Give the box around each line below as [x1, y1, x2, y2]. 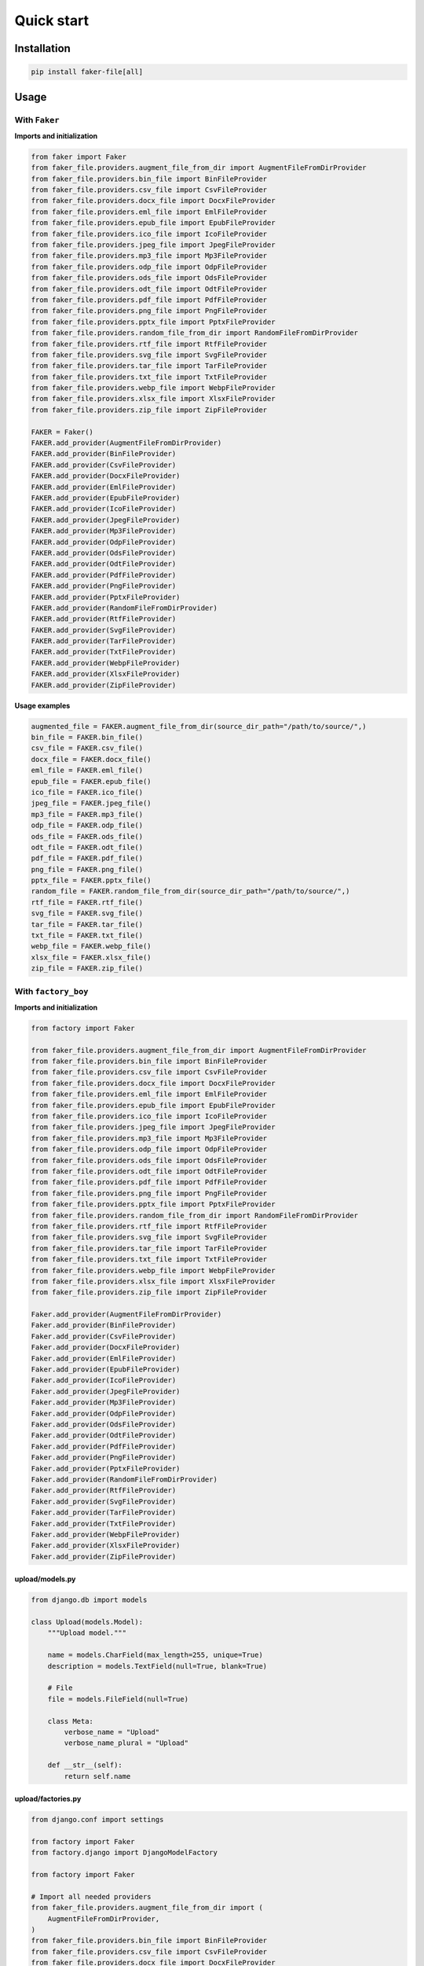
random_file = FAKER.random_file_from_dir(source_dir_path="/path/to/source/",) [31, 887, 350, 896]
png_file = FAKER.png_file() [31, 865, 144, 874]
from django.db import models [31, 1596, 148, 1604]
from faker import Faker [31, 152, 127, 161]
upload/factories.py [14, 1794, 82, 1804]
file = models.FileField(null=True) [47, 1695, 188, 1703]
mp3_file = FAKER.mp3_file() [31, 810, 144, 819]
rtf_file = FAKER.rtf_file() [31, 897, 144, 907]
